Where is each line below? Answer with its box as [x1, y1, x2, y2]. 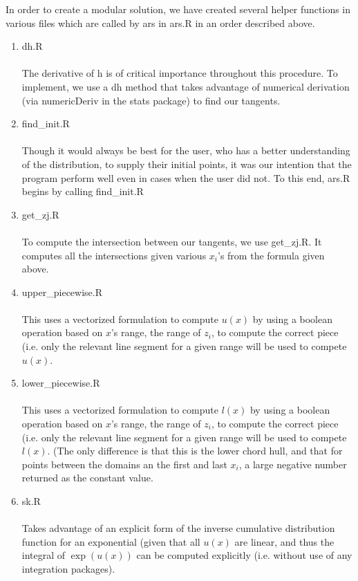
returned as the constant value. [21, 470, 153, 485]
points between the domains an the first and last [21, 456, 227, 471]
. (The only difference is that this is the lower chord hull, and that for [47, 443, 343, 458]
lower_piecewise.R [21, 376, 100, 390]
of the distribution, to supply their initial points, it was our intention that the [21, 156, 352, 171]
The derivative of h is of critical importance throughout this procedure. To [21, 66, 338, 80]
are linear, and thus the [234, 534, 335, 548]
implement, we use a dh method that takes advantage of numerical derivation [21, 79, 350, 93]
